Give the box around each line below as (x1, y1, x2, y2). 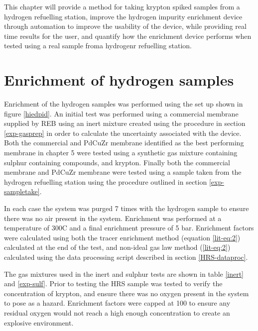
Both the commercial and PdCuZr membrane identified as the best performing (4, 137, 244, 148)
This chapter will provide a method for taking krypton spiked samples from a (4, 1, 240, 11)
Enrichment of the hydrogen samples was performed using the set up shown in (4, 99, 243, 109)
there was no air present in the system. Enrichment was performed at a (4, 213, 222, 223)
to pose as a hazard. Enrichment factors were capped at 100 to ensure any (4, 298, 231, 308)
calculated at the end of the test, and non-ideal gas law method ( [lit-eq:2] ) (4, 242, 231, 252)
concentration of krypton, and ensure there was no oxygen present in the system (4, 288, 249, 298)
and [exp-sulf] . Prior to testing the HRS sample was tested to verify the (4, 278, 223, 289)
